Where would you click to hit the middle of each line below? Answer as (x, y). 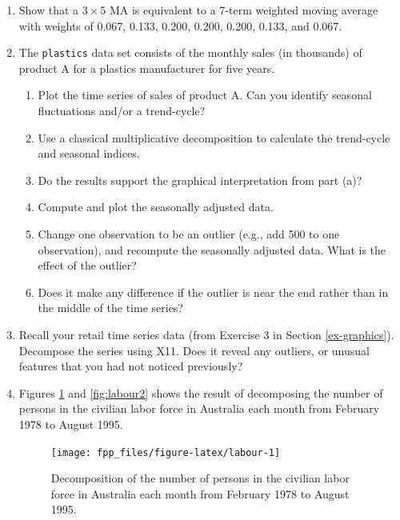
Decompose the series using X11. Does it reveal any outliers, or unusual (194, 350)
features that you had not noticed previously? (131, 366)
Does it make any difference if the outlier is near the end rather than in (213, 292)
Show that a (49, 10)
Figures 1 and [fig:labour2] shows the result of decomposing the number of (201, 392)
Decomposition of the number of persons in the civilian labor (200, 478)
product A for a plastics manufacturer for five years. (147, 68)
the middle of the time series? (110, 308)
